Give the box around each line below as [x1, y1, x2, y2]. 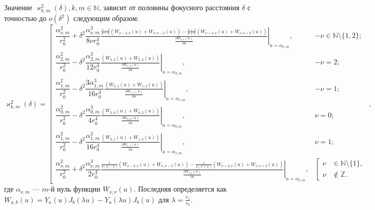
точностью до [4, 13, 47, 24]
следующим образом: [73, 13, 139, 24]
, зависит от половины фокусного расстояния [98, 2, 240, 12]
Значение [4, 2, 32, 12]
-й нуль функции [48, 183, 101, 194]
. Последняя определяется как [133, 183, 227, 194]
